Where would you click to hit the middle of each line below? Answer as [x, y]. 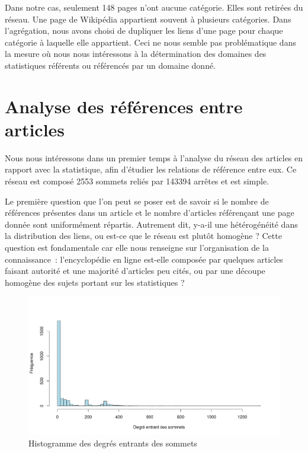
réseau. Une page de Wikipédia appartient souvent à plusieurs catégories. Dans [148, 19]
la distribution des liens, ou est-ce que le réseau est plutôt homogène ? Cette [143, 236]
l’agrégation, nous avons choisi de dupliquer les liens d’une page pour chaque [144, 31]
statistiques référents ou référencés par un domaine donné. [110, 65]
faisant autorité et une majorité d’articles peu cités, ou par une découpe [135, 271]
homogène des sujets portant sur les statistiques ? [95, 282]
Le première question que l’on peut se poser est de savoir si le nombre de [137, 201]
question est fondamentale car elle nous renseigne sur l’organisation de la [137, 248]
